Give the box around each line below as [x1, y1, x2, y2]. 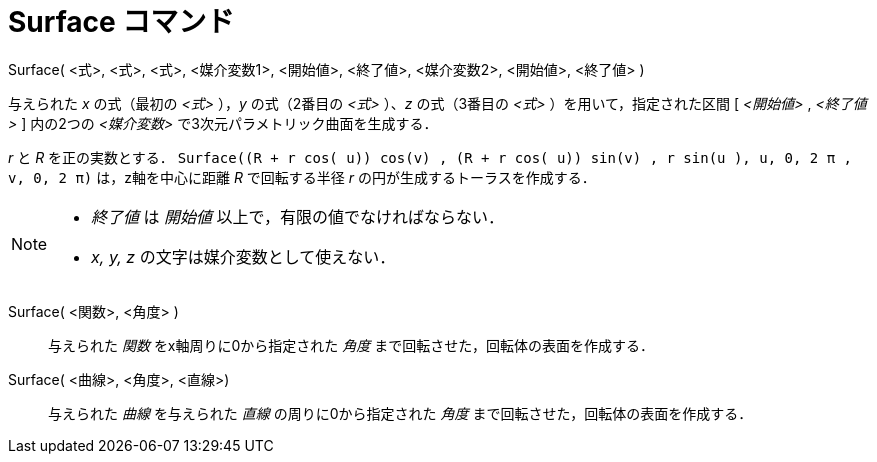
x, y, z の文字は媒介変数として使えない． [91, 246, 396, 267]
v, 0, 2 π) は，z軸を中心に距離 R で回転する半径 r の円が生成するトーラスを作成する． [8, 168, 596, 186]
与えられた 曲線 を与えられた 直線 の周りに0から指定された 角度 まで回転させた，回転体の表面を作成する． [48, 404, 753, 422]
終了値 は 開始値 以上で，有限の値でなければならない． [91, 206, 504, 227]
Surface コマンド [8, 5, 235, 39]
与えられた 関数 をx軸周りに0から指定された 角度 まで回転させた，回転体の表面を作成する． [48, 336, 654, 354]
